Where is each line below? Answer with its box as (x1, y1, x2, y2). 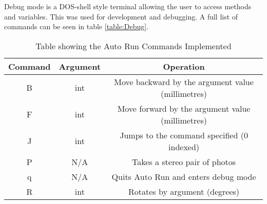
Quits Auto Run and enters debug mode (111, 170, 256, 182)
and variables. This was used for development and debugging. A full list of (4, 11, 238, 22)
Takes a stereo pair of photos (131, 155, 236, 168)
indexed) (168, 140, 200, 153)
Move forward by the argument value (117, 102, 251, 114)
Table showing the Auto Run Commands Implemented (35, 39, 232, 52)
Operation (163, 60, 205, 72)
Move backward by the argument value (114, 75, 254, 88)
